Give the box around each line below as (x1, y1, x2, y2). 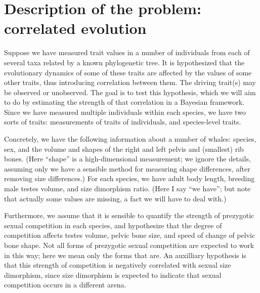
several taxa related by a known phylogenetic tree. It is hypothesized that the (4, 57, 245, 67)
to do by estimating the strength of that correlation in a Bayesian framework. (4, 97, 245, 107)
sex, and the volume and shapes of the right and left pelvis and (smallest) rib (4, 143, 244, 154)
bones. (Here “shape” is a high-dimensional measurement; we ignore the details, (4, 153, 251, 164)
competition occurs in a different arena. (4, 279, 126, 290)
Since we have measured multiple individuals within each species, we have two (4, 106, 246, 117)
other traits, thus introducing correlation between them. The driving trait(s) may (4, 77, 256, 88)
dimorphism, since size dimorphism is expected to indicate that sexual (4, 269, 222, 280)
